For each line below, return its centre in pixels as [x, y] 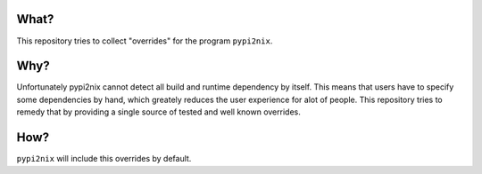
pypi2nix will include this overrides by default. [104, 159]
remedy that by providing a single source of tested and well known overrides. [158, 112]
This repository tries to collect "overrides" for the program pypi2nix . [145, 41]
